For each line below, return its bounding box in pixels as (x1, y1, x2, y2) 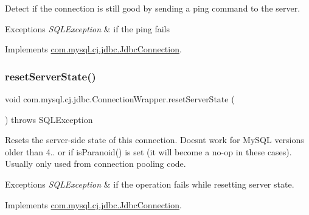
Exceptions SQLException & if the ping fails (5, 22, 170, 35)
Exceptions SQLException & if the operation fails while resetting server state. (5, 177, 294, 190)
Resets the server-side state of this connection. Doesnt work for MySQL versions (5, 133, 304, 146)
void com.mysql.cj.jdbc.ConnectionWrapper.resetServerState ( (5, 93, 235, 105)
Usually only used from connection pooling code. (5, 157, 186, 170)
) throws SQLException (5, 113, 93, 125)
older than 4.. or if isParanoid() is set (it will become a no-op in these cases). (5, 145, 292, 158)
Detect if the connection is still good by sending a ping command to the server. (5, 2, 300, 14)
